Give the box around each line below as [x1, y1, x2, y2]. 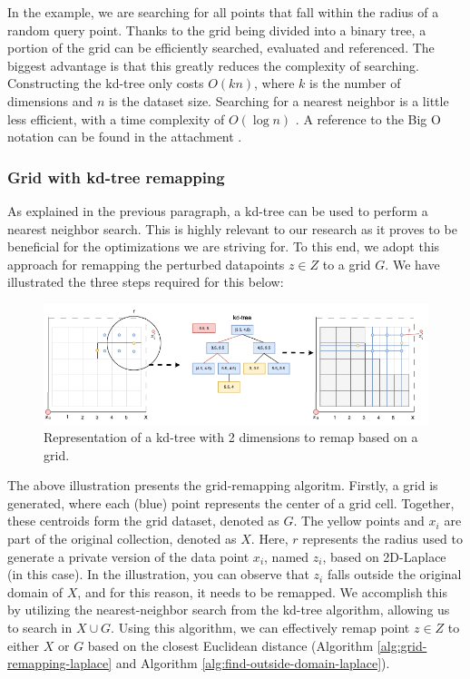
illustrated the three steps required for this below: [7, 272, 284, 291]
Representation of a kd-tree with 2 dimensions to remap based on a [44, 428, 418, 447]
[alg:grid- [377, 635, 427, 654]
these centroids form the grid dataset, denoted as [7, 511, 279, 530]
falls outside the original [327, 565, 462, 584]
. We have [385, 254, 440, 273]
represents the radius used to [302, 529, 463, 548]
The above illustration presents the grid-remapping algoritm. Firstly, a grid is [7, 476, 438, 495]
